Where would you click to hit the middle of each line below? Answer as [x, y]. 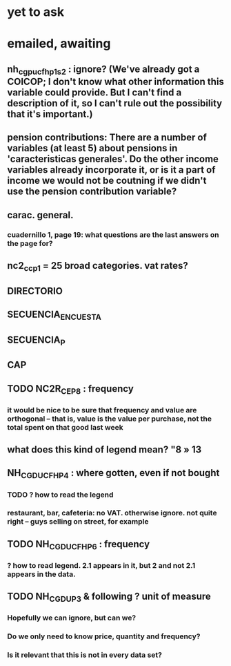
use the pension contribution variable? [92, 192]
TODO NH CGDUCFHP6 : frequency [79, 545]
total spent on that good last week [65, 427]
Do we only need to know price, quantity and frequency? [104, 636]
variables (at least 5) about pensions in [92, 148]
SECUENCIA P [36, 341]
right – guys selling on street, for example [78, 522]
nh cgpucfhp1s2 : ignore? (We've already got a [103, 70]
